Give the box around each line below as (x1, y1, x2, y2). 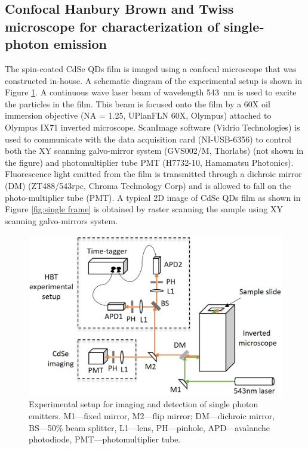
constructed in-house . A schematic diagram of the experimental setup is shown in (5, 74, 302, 86)
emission (53, 35, 107, 53)
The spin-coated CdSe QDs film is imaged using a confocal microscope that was (5, 62, 297, 75)
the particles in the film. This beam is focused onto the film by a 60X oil (5, 97, 270, 110)
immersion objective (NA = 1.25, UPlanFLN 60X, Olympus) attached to (5, 109, 272, 122)
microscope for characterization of (5, 17, 219, 35)
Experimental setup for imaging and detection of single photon (29, 398, 258, 410)
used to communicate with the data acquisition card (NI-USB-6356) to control (5, 132, 291, 145)
